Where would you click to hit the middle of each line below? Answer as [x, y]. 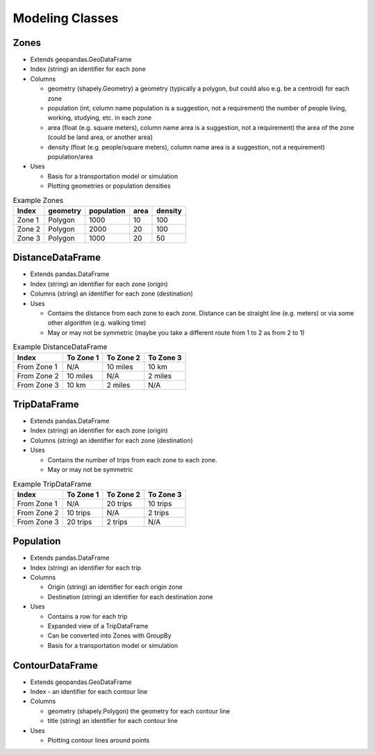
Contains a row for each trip [87, 616]
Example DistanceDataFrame [60, 347]
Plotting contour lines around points [99, 740]
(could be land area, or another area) [100, 137]
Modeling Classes [66, 18]
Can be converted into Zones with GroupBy [109, 635]
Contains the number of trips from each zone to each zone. [132, 460]
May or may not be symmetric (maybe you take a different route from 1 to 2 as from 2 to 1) [176, 332]
